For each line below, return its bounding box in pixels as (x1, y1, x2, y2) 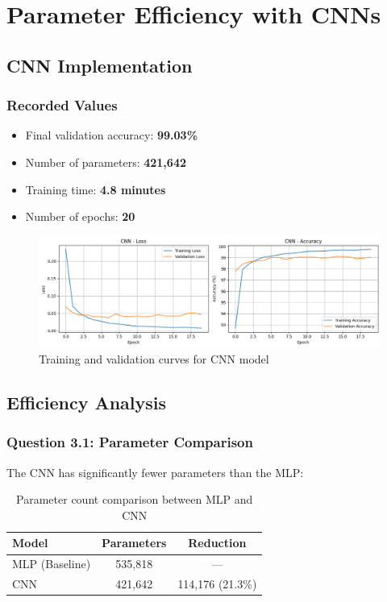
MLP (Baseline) (12, 555, 91, 572)
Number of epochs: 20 (25, 208, 135, 225)
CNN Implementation (6, 52, 193, 77)
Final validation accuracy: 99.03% (25, 127, 198, 143)
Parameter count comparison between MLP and (16, 491, 253, 508)
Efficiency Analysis (6, 390, 167, 415)
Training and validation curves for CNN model (39, 351, 269, 367)
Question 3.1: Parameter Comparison (6, 432, 253, 452)
